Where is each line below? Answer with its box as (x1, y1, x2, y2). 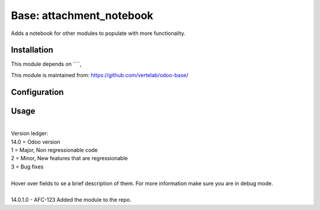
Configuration (11, 87, 64, 97)
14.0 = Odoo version (11, 138, 60, 145)
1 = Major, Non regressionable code (11, 146, 98, 154)
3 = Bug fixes (11, 163, 44, 170)
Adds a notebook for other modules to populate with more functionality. (11, 30, 186, 37)
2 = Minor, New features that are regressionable (11, 155, 128, 162)
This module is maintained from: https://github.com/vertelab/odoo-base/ (11, 71, 189, 78)
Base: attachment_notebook (11, 9, 153, 22)
